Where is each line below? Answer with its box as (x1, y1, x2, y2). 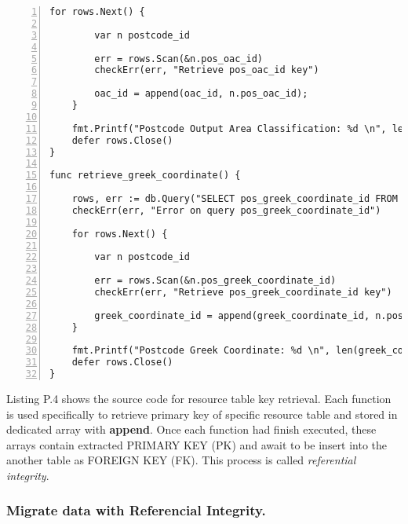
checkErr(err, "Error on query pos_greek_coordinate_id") (71, 204, 381, 216)
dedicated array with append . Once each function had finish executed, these (6, 421, 377, 438)
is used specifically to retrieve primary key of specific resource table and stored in (6, 405, 398, 422)
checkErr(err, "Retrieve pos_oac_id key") (94, 64, 319, 76)
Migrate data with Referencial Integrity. (6, 500, 266, 520)
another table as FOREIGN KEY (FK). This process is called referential (6, 452, 356, 468)
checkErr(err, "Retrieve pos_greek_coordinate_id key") (94, 287, 392, 298)
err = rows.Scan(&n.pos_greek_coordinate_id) (94, 275, 337, 287)
